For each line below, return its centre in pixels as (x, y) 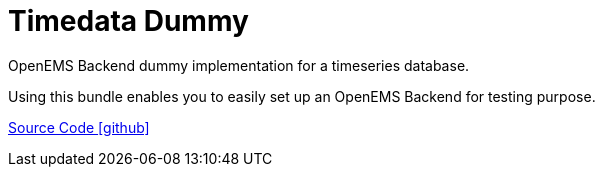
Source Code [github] (79, 127)
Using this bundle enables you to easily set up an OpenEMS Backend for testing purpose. (302, 96)
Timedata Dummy (128, 21)
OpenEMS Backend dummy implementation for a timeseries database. (239, 65)
